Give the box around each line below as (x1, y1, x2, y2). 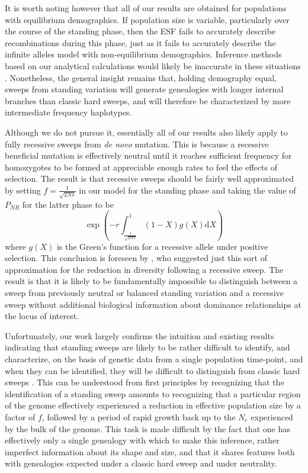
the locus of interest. (5, 310, 79, 322)
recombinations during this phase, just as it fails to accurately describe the (5, 36, 276, 49)
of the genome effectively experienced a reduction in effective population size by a (5, 399, 301, 411)
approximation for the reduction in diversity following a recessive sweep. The (5, 263, 284, 275)
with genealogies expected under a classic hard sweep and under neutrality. (5, 457, 277, 469)
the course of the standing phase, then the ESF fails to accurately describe (5, 25, 276, 37)
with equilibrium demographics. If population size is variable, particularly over (5, 13, 290, 25)
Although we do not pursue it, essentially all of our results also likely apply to (5, 126, 288, 138)
